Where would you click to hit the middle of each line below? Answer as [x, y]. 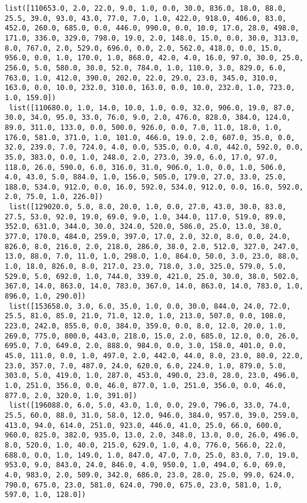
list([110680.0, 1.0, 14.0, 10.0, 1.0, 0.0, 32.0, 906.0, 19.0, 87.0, [152, 108]
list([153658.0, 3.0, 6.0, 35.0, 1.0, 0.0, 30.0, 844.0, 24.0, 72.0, [150, 306]
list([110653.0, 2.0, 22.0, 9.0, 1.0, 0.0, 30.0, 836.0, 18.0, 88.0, [146, 8]
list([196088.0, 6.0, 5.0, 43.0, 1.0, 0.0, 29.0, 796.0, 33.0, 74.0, [150, 406]
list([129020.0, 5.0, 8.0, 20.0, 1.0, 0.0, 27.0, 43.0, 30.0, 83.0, [148, 207]
